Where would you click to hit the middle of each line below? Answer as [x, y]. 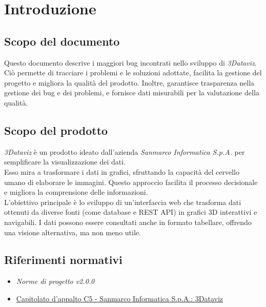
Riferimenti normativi [63, 260]
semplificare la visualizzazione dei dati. [65, 162]
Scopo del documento [62, 41]
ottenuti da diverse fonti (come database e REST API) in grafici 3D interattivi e [131, 212]
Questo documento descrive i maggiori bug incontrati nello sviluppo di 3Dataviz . [130, 62]
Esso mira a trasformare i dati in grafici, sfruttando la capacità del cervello [122, 171]
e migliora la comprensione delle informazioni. [76, 192]
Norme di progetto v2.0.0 [55, 281]
